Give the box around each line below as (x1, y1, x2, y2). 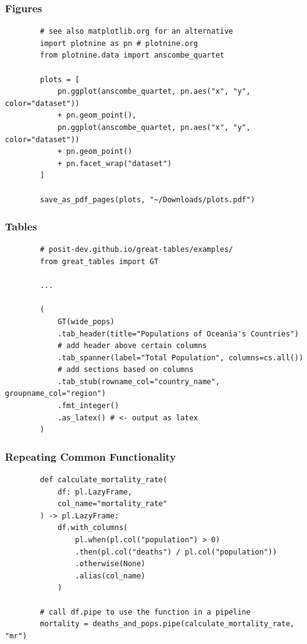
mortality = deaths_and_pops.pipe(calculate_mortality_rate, (40, 619, 295, 629)
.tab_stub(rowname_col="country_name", (57, 377, 220, 386)
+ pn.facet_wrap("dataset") (57, 159, 172, 168)
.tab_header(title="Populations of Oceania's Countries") (57, 329, 299, 338)
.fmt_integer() (57, 401, 119, 411)
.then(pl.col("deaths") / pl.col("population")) (75, 547, 277, 556)
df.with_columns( (57, 523, 128, 532)
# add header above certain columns (57, 341, 207, 350)
